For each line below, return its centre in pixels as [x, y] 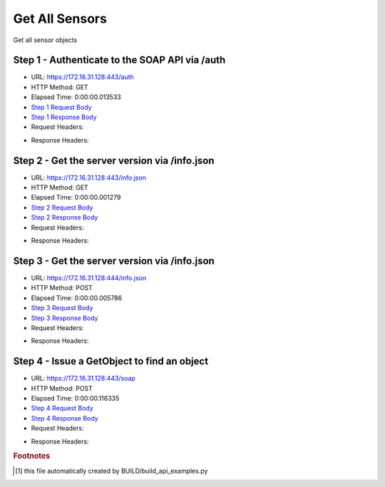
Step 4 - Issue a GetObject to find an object [111, 361]
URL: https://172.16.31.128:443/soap [83, 379]
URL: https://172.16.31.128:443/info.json [88, 178]
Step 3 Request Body [62, 308]
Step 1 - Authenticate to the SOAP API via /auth [119, 60]
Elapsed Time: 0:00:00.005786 [77, 298]
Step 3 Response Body [65, 318]
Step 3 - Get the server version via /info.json [114, 261]
